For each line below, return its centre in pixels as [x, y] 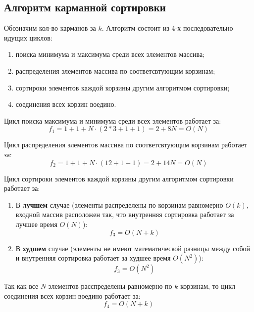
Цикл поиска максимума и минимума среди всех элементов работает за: [113, 120]
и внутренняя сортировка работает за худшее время [93, 258]
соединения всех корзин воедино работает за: [72, 295]
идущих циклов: [28, 37]
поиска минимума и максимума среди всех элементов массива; [110, 54]
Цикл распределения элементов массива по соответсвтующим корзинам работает [126, 145]
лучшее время [36, 224]
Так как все [21, 286]
